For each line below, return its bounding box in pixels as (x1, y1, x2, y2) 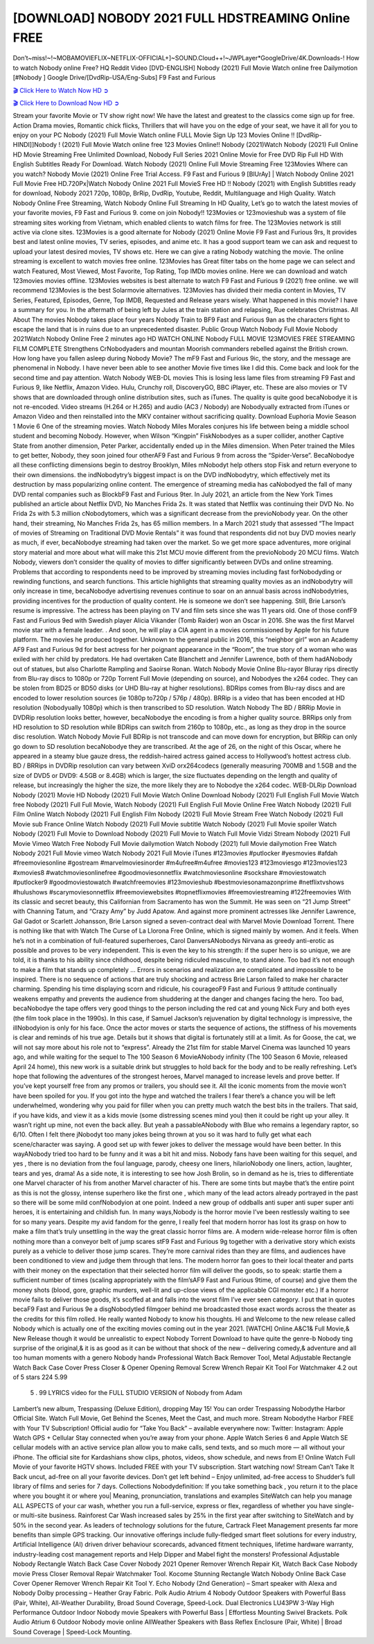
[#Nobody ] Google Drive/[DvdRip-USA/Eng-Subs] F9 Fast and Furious (12, 73, 216, 82)
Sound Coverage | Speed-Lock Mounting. (12, 1627, 132, 1636)
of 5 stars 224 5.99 (12, 1373, 68, 1381)
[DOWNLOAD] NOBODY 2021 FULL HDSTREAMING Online (12, 10, 350, 26)
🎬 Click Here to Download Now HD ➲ (12, 98, 120, 107)
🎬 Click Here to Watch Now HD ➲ (12, 86, 109, 94)
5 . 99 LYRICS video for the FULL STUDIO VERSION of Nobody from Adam (30, 1389, 242, 1397)
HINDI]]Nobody (12, 141, 57, 149)
